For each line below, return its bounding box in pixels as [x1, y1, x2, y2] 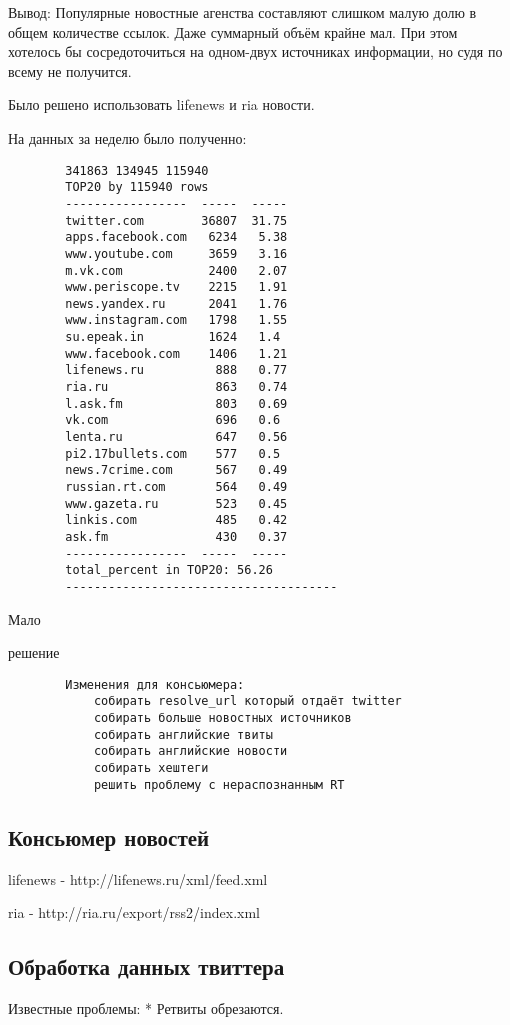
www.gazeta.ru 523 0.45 [65, 496, 288, 511]
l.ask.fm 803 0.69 [65, 396, 288, 411]
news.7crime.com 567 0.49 [65, 463, 288, 478]
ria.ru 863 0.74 [65, 380, 288, 395]
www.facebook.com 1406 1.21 [65, 346, 288, 361]
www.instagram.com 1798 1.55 [65, 313, 288, 328]
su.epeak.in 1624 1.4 [65, 330, 281, 345]
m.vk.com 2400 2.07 [65, 263, 288, 278]
